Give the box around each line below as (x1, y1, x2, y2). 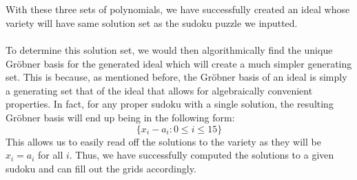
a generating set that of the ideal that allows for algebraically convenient (6, 83, 313, 97)
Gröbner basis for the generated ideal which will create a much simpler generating (6, 56, 352, 70)
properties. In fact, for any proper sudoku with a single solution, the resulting (6, 97, 334, 111)
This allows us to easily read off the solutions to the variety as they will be (6, 134, 321, 148)
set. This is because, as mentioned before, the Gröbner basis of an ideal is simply (6, 70, 347, 84)
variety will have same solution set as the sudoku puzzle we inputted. (6, 15, 298, 30)
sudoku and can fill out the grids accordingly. (6, 161, 196, 175)
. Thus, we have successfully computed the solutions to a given (69, 148, 334, 162)
